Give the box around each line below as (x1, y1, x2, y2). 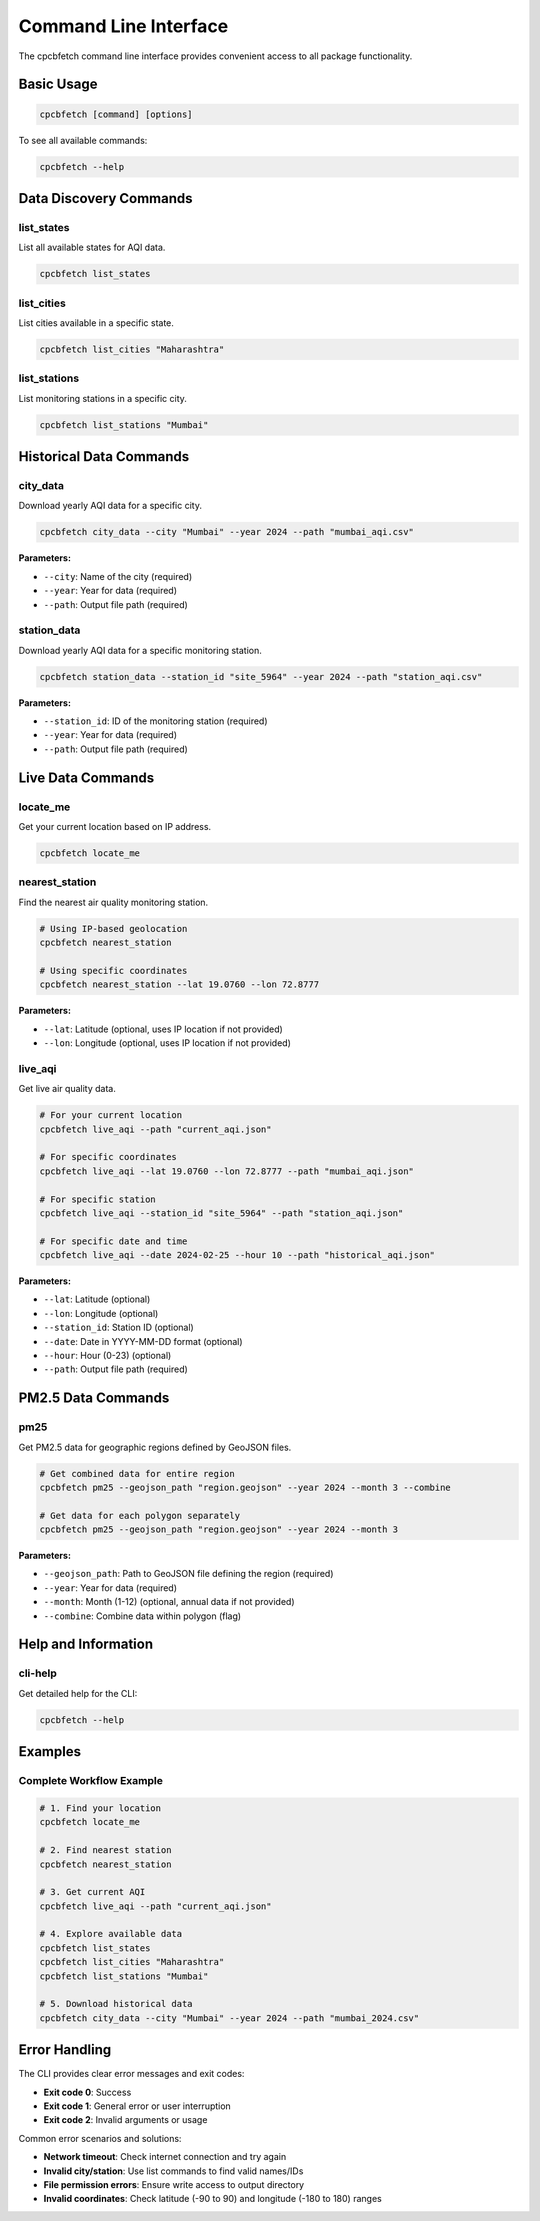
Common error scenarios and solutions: (18, 2132, 182, 2144)
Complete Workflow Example (18, 1774, 164, 1788)
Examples (18, 1743, 82, 1760)
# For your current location (39, 1110, 183, 1121)
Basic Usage (18, 76, 98, 93)
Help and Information (18, 1636, 154, 1653)
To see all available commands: (18, 134, 148, 146)
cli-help (18, 1666, 57, 1680)
